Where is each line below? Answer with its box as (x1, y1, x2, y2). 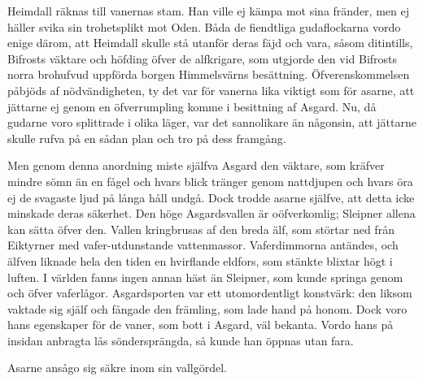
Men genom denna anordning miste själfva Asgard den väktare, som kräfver (7, 157, 385, 174)
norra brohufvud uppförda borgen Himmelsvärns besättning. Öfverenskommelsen (7, 66, 410, 83)
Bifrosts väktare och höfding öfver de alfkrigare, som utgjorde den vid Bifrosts (7, 50, 398, 67)
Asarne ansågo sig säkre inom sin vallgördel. (7, 359, 227, 376)
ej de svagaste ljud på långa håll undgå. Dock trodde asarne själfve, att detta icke (7, 188, 415, 206)
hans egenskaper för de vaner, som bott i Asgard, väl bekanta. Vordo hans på (7, 316, 394, 333)
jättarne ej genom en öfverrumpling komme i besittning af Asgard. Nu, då (7, 97, 377, 115)
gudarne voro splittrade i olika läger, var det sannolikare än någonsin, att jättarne (7, 114, 417, 131)
